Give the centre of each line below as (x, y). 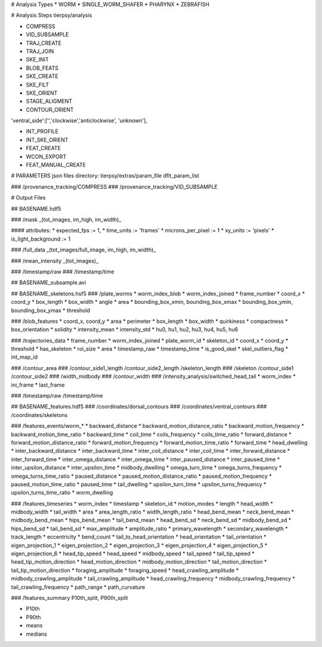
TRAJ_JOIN (40, 51)
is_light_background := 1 (41, 239)
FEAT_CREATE (43, 148)
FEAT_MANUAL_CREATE (56, 165)
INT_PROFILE (42, 132)
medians (36, 634)
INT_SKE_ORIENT (47, 139)
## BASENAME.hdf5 (36, 209)
